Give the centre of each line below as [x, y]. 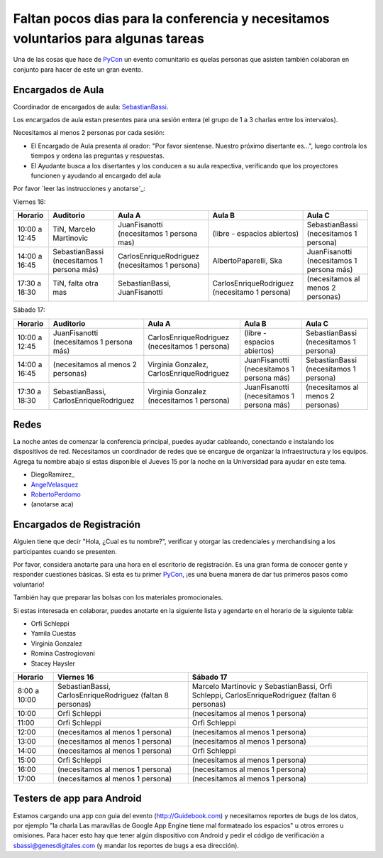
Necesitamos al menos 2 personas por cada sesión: [89, 133]
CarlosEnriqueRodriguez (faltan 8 [113, 695]
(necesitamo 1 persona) [251, 293]
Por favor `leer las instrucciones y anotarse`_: [79, 189]
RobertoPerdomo [56, 494]
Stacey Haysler [53, 663]
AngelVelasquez [55, 484]
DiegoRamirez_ [53, 474]
